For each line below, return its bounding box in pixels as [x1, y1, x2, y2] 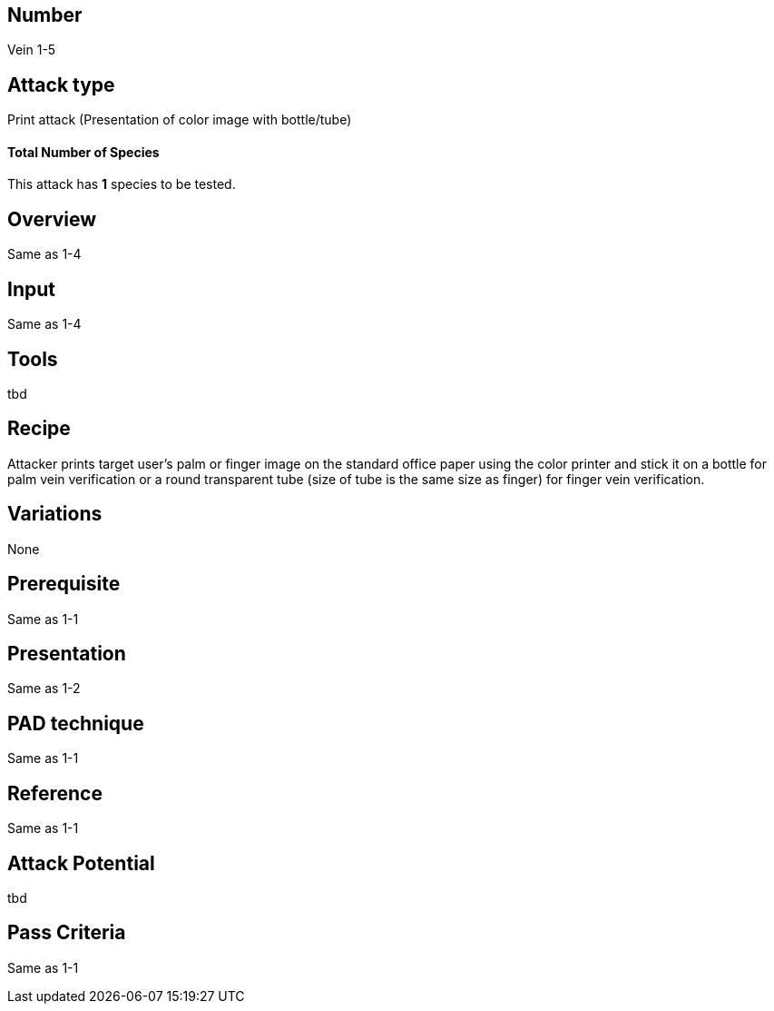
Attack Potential [7, 851, 155, 875]
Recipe [7, 417, 71, 441]
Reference [7, 781, 103, 805]
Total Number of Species [7, 144, 160, 160]
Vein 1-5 [7, 42, 56, 58]
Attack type [7, 73, 115, 96]
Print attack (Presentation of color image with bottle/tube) [7, 112, 352, 128]
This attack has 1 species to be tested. [7, 176, 236, 193]
